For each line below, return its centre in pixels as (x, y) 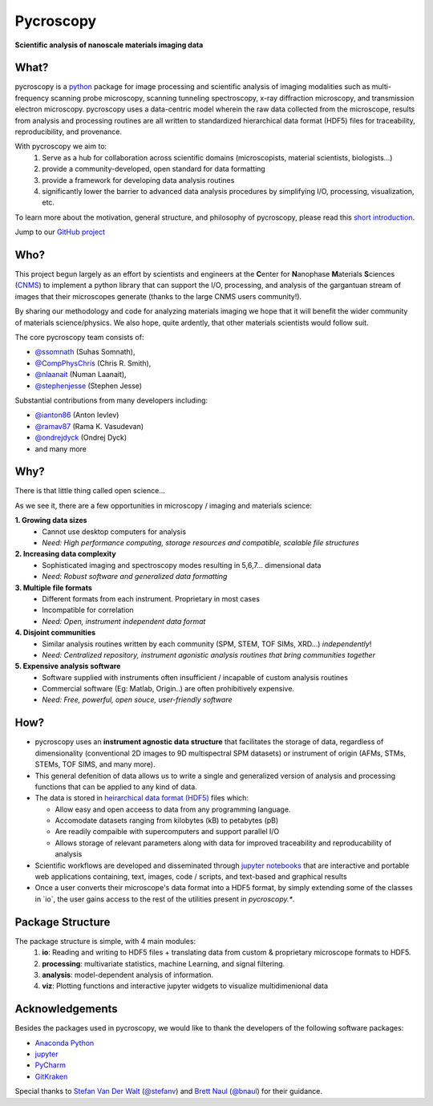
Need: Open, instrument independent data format (124, 621)
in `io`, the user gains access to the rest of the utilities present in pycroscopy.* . (165, 899)
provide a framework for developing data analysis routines (138, 180)
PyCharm (50, 1065)
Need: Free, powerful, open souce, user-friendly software (137, 700)
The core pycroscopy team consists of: (79, 337)
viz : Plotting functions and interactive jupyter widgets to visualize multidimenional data (185, 986)
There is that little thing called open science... (90, 491)
